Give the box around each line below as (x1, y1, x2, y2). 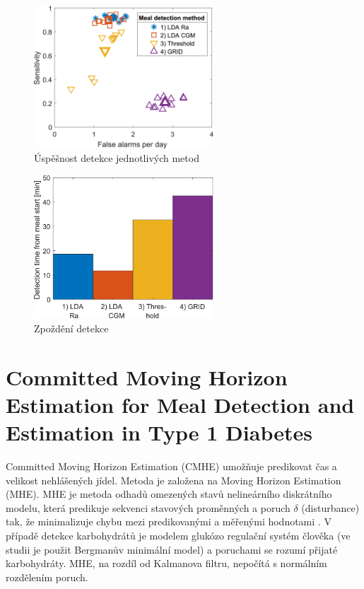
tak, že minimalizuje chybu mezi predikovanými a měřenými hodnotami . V (6, 514, 331, 529)
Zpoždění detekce (34, 321, 109, 336)
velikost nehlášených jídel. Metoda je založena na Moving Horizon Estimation (6, 472, 341, 487)
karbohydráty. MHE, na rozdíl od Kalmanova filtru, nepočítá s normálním (6, 556, 327, 571)
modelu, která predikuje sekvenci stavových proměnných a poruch (6, 500, 290, 515)
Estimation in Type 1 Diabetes (6, 418, 312, 447)
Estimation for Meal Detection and (6, 390, 355, 419)
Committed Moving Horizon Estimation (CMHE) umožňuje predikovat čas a (6, 459, 337, 474)
